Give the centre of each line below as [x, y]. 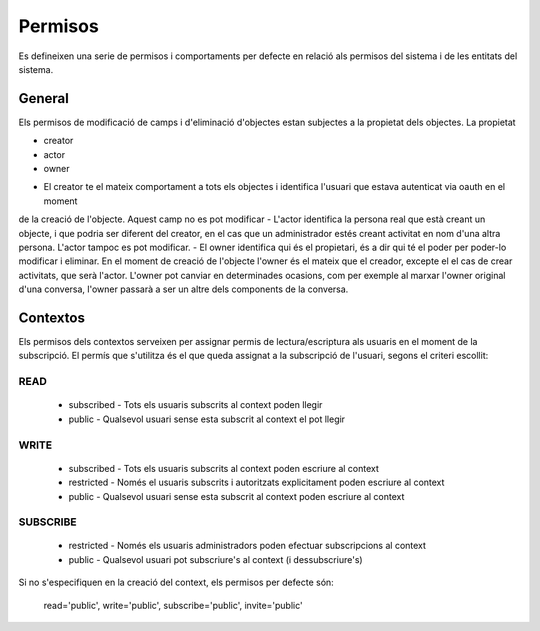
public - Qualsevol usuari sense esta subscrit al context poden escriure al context [236, 496]
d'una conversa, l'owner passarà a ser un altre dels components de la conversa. [183, 289]
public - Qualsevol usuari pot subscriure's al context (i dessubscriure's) [216, 559]
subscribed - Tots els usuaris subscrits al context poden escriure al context [224, 468]
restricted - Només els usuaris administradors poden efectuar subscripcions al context [247, 546]
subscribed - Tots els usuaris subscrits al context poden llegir [195, 405]
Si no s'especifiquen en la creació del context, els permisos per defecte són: [176, 582]
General [44, 98]
